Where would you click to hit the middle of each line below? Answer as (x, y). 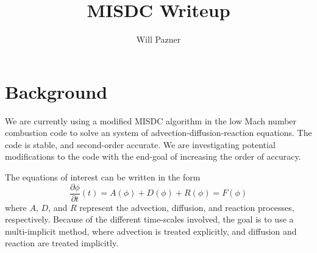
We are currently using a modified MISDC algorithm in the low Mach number (151, 120)
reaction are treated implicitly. (62, 243)
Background (56, 91)
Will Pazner (158, 39)
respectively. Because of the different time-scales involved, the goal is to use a (149, 219)
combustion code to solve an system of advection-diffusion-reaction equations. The (158, 133)
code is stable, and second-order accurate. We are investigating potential (140, 144)
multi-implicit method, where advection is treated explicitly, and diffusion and (151, 231)
